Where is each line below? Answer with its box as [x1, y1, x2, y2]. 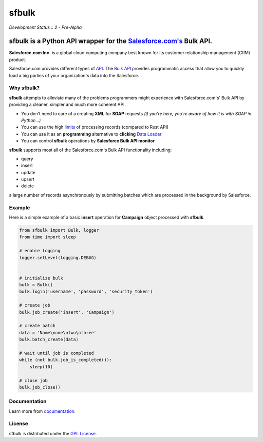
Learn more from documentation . [9, 408, 75, 414]
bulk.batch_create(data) [19, 337, 79, 342]
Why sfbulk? [9, 84, 40, 91]
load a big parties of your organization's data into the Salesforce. [9, 72, 139, 78]
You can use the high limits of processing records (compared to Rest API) [21, 124, 169, 130]
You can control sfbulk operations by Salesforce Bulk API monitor [21, 138, 155, 144]
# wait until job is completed [19, 350, 94, 356]
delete [21, 183, 34, 189]
